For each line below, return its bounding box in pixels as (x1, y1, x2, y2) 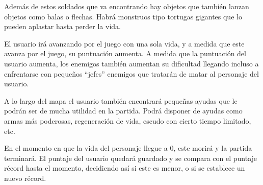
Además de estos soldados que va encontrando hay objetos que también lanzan (4, 1, 249, 11)
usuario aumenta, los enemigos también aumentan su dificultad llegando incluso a (4, 58, 259, 68)
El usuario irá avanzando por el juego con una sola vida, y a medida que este (4, 38, 245, 49)
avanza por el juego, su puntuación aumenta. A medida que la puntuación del (4, 48, 246, 59)
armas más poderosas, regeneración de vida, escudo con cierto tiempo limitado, (4, 115, 251, 126)
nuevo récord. (4, 172, 46, 183)
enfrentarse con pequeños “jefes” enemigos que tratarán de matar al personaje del (4, 68, 259, 79)
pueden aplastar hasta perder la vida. (4, 21, 121, 32)
